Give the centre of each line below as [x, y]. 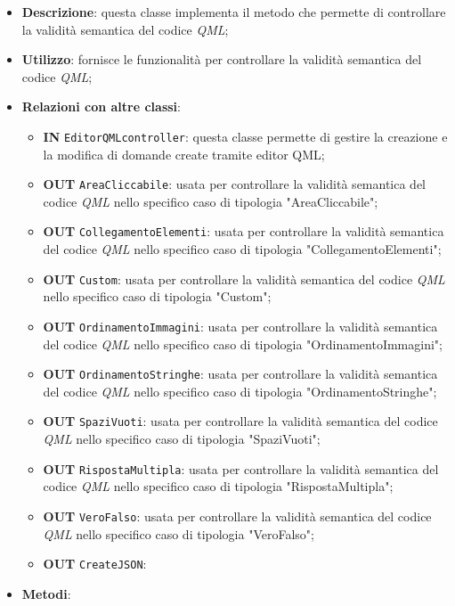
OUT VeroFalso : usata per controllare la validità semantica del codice [237, 516]
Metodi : [46, 593]
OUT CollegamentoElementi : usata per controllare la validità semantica [244, 231]
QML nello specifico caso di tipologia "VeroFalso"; [179, 533]
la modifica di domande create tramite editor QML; [184, 154]
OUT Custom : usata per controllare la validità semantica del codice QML [244, 278]
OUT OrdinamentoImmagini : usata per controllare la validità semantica [240, 326]
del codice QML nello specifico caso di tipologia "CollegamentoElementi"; [242, 249]
